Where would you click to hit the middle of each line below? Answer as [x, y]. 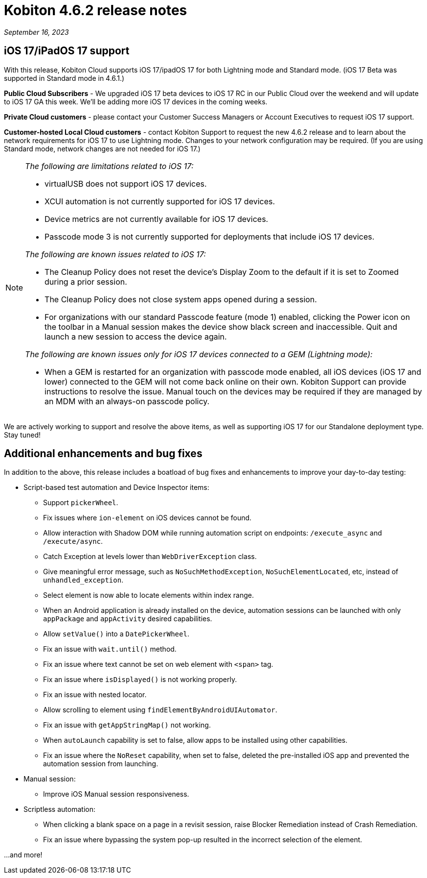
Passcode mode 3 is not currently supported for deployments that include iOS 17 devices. [210, 236]
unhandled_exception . [83, 580]
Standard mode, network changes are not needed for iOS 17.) [102, 148]
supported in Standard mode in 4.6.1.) [64, 78]
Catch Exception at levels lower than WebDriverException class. [150, 557]
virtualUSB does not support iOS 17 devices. [126, 183]
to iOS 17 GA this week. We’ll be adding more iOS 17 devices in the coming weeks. [136, 101]
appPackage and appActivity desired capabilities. [128, 619]
